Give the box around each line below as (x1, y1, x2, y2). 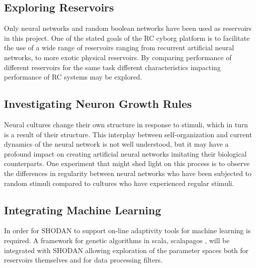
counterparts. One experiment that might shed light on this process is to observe (4, 158, 250, 169)
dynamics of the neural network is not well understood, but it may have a (4, 139, 229, 149)
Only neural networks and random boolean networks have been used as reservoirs (4, 23, 252, 33)
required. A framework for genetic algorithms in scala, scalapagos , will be (4, 235, 230, 245)
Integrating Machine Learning (4, 202, 162, 217)
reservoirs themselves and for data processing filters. (4, 255, 163, 265)
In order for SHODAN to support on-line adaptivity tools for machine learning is (4, 225, 251, 236)
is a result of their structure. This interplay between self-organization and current (4, 129, 252, 139)
